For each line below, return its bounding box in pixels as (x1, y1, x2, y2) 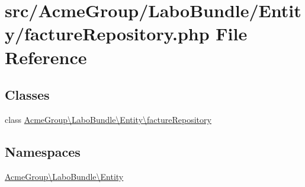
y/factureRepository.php (5, 21, 210, 46)
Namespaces (5, 142, 81, 160)
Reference (5, 45, 87, 69)
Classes (5, 85, 50, 104)
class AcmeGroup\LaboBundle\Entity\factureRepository (5, 113, 211, 125)
